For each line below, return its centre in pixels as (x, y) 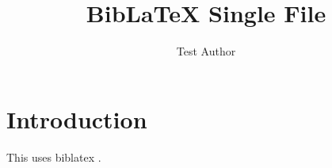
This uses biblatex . (54, 157)
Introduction (77, 118)
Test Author (206, 51)
